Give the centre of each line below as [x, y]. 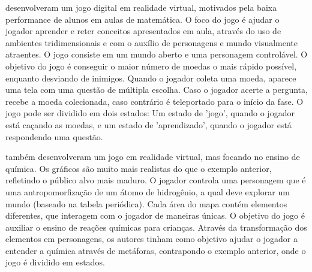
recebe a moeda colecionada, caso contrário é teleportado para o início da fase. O [154, 101]
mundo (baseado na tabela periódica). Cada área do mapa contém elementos [146, 203]
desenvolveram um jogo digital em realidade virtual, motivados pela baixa [141, 7]
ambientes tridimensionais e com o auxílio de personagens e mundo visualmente [152, 42]
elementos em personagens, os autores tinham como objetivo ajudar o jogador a [152, 239]
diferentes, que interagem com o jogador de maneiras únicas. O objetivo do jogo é [155, 215]
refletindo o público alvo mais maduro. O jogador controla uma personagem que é [156, 180]
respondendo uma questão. [54, 136]
